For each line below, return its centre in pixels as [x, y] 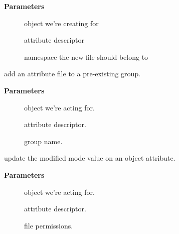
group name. [43, 141]
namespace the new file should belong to [86, 56]
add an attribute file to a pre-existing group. [72, 74]
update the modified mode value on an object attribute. [90, 158]
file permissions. [49, 225]
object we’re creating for [61, 23]
